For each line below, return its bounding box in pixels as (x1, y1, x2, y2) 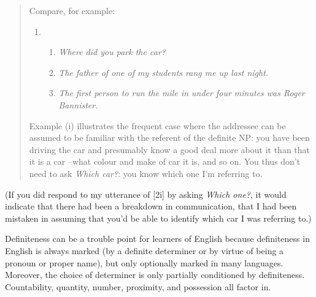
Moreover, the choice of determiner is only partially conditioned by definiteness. (5, 268, 305, 281)
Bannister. (58, 98, 98, 111)
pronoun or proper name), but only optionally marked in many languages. (5, 256, 283, 269)
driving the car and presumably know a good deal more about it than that (29, 143, 310, 156)
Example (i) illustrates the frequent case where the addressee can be (29, 119, 286, 132)
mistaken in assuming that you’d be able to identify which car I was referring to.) (5, 211, 312, 224)
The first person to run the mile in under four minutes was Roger (58, 86, 305, 99)
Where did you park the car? (58, 45, 166, 58)
